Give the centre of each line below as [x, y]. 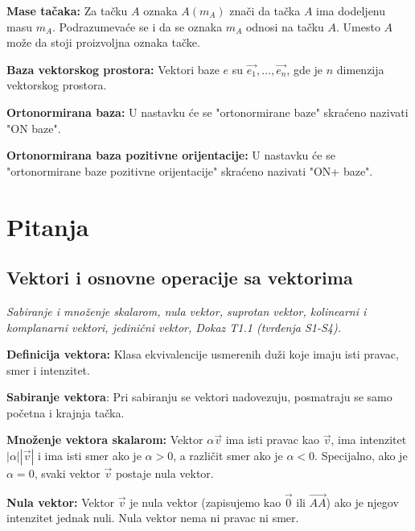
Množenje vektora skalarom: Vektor [105, 440]
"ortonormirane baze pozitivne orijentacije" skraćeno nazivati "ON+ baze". [190, 170]
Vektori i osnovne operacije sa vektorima [180, 278]
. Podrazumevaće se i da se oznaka [138, 26]
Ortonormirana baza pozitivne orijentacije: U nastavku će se [171, 155]
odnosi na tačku [285, 26]
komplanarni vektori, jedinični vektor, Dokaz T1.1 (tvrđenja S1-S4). [174, 327]
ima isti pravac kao [273, 440]
